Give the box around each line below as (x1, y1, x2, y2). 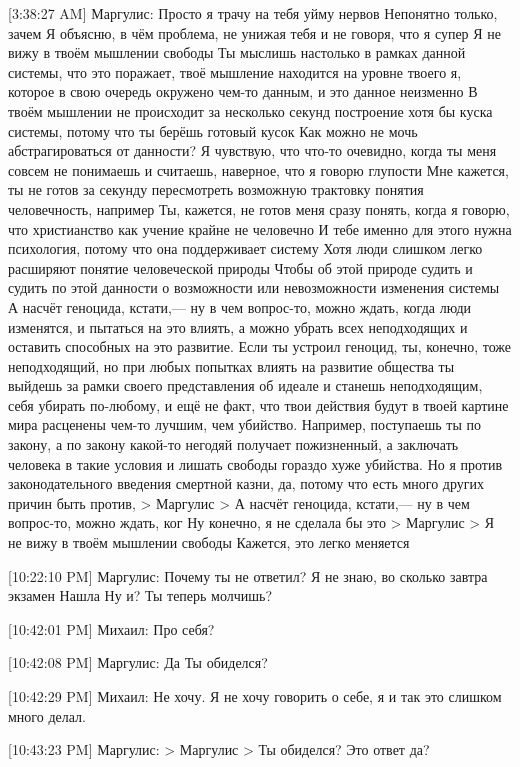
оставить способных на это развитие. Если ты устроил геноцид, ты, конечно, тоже (8, 336, 512, 357)
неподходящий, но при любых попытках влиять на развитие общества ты (8, 355, 455, 376)
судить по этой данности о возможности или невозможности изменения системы (8, 277, 500, 298)
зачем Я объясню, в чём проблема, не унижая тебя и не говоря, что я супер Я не (8, 22, 501, 43)
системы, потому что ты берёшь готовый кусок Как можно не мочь (8, 120, 418, 141)
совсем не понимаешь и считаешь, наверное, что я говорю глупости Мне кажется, (8, 159, 509, 180)
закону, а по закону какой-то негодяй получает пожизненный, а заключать (8, 434, 459, 455)
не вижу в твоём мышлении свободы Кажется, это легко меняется (8, 532, 410, 553)
